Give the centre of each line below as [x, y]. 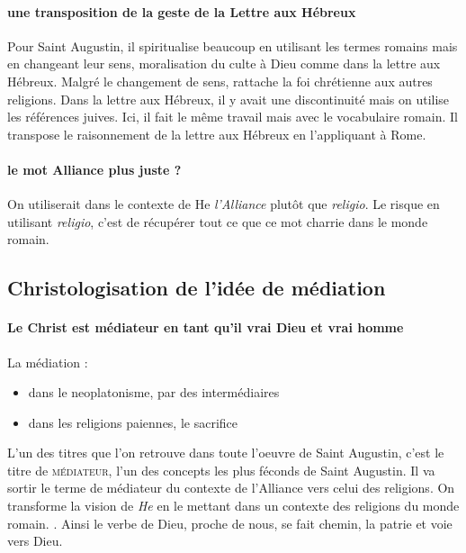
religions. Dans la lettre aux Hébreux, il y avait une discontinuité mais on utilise [229, 99]
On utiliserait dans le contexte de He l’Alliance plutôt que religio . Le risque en [224, 204]
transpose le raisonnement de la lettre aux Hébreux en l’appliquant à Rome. [217, 134]
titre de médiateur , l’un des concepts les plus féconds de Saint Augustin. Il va [221, 470]
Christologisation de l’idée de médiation [197, 288]
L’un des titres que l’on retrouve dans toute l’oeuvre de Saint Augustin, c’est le [226, 453]
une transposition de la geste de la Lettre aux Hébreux [182, 11]
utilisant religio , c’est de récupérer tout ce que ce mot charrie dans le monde [218, 221]
